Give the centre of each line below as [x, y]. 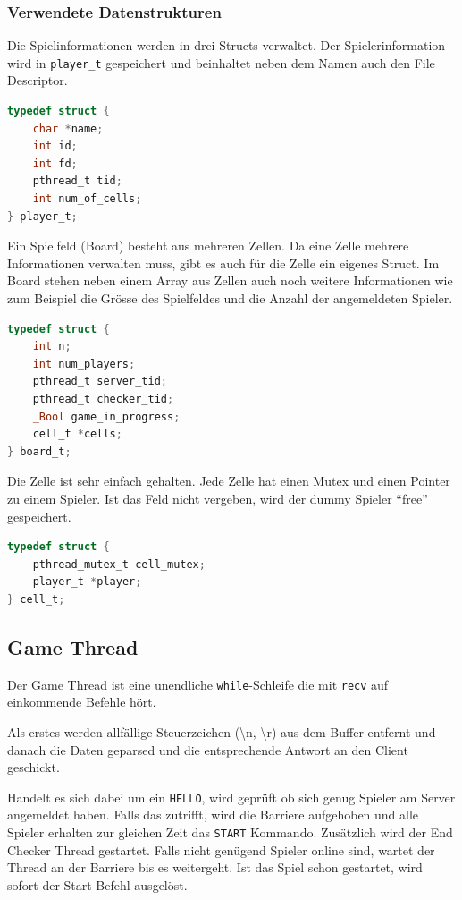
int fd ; [55, 163]
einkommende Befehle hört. [82, 702]
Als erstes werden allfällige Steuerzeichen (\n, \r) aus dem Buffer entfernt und [222, 731]
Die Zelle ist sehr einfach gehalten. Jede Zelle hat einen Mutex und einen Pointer [229, 481]
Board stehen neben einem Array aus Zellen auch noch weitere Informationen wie [230, 280]
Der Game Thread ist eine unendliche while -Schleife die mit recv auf [198, 684]
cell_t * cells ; [77, 434]
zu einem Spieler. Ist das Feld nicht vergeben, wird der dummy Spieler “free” [218, 498]
